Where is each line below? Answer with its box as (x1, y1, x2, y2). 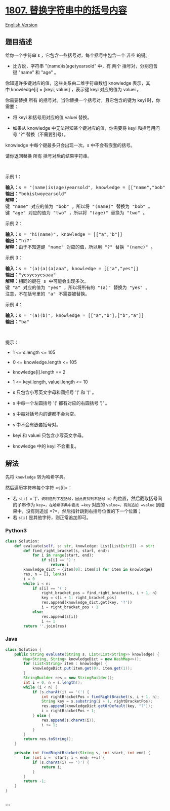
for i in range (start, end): (32, 553, 94, 558)
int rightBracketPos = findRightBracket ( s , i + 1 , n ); (41, 694, 159, 699)
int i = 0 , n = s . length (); (23, 680, 82, 685)
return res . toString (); (23, 736, 73, 742)
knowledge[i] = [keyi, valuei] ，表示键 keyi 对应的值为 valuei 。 (11, 86, 142, 92)
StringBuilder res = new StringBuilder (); (23, 675, 114, 681)
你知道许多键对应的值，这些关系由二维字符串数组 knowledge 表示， (5, 80, 146, 86)
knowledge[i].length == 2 (12, 368, 66, 375)
